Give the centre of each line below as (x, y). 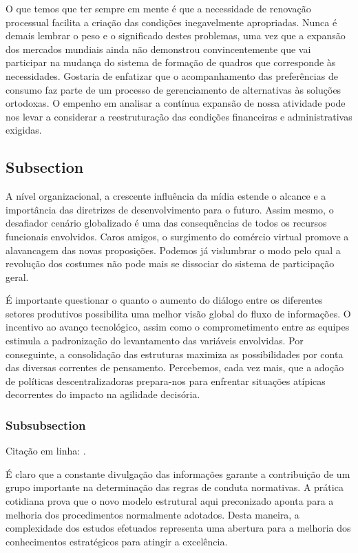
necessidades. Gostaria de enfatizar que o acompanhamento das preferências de (172, 75)
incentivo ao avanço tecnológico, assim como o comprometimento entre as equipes (178, 327)
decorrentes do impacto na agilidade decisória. (103, 394)
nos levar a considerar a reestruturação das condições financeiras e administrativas (179, 116)
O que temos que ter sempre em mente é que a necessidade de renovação (158, 8)
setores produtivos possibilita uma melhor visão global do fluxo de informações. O (178, 313)
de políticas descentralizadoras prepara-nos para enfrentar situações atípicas (166, 380)
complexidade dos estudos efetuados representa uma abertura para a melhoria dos (178, 528)
